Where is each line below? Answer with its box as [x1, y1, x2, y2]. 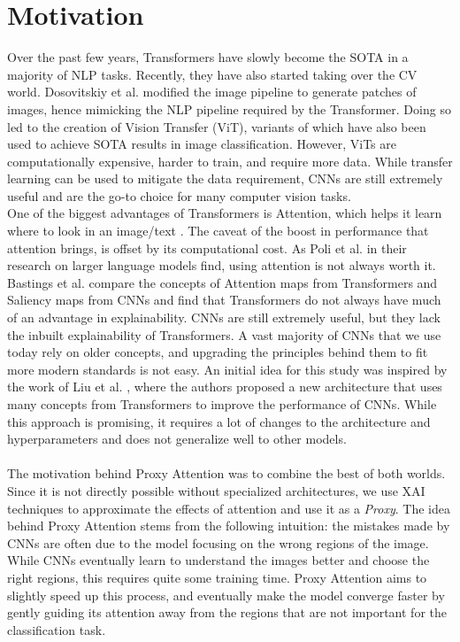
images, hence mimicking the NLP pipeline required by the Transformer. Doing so [7, 99, 451, 118]
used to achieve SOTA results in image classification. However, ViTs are [7, 135, 396, 153]
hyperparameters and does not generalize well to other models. [7, 429, 347, 448]
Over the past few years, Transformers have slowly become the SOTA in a [7, 48, 409, 66]
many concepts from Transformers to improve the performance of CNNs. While [7, 395, 437, 413]
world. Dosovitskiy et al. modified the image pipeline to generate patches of [7, 82, 417, 101]
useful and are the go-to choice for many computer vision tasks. [7, 186, 351, 205]
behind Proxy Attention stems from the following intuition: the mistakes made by [7, 516, 450, 535]
